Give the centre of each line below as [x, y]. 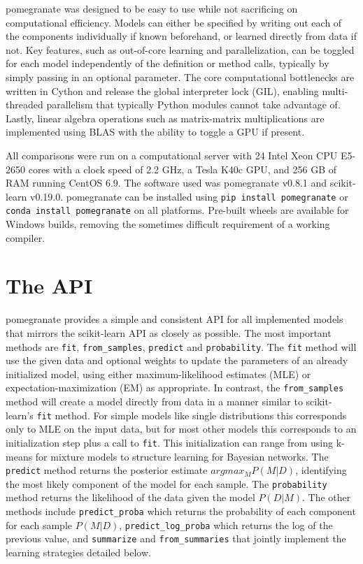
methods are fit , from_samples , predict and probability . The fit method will [181, 346]
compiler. [26, 237]
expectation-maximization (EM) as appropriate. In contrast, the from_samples [175, 388]
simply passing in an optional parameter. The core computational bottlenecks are [180, 77]
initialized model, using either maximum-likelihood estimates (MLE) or [158, 374]
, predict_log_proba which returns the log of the [226, 525]
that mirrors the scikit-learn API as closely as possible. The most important [169, 332]
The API [49, 285]
